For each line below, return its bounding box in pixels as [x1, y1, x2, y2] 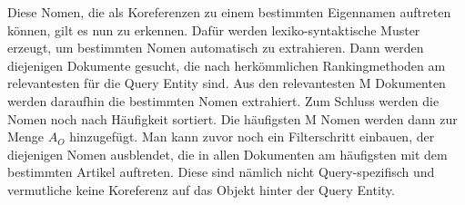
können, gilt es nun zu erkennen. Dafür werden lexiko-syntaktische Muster [7, 20, 420, 39]
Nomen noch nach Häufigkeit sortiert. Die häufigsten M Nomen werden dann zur [7, 109, 458, 128]
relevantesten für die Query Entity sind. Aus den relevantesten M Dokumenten [7, 73, 446, 93]
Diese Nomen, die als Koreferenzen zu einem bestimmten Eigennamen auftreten [7, 3, 451, 21]
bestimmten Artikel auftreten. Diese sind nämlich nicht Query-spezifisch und [7, 162, 435, 181]
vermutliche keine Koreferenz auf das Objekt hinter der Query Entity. [7, 180, 395, 199]
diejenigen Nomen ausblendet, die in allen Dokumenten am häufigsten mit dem [7, 144, 448, 163]
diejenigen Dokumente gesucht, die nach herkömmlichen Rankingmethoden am [7, 55, 446, 74]
